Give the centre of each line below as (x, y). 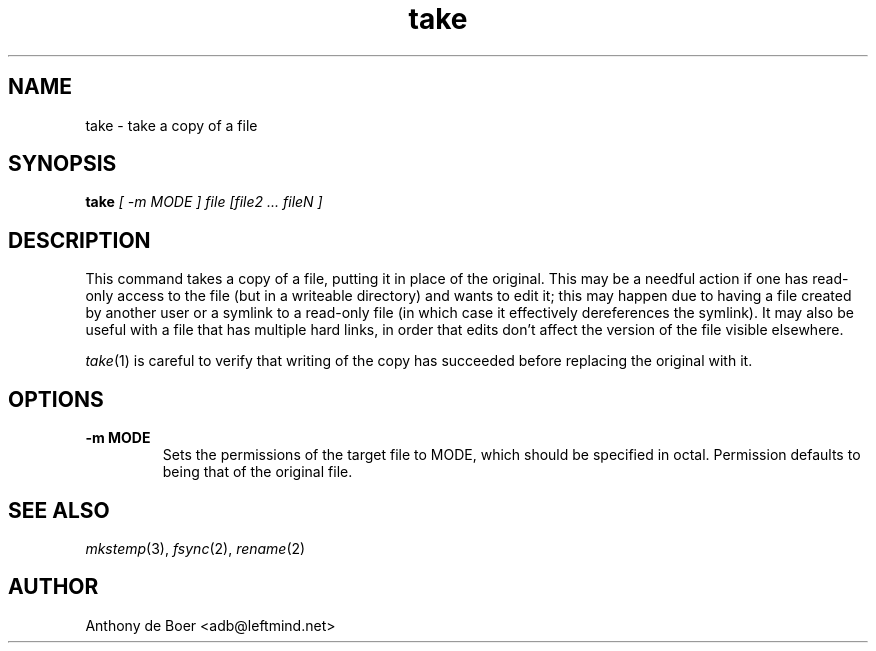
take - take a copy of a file (171, 125)
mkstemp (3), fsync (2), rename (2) (195, 548)
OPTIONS (56, 399)
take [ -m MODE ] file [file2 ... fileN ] (204, 202)
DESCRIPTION (79, 240)
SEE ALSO (59, 510)
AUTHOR (53, 587)
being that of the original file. (257, 472)
